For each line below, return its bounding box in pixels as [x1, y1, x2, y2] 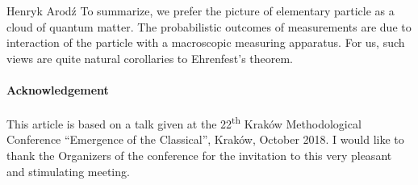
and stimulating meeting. [6, 162, 130, 179]
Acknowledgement [6, 81, 109, 98]
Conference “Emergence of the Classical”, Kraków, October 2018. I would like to [6, 131, 404, 148]
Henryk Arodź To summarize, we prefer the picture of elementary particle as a [6, 2, 395, 19]
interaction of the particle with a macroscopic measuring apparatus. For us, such [6, 34, 405, 51]
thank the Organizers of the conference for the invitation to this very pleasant [6, 147, 392, 164]
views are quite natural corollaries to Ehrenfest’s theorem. [6, 49, 294, 66]
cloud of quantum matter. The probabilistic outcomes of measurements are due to [6, 18, 412, 35]
